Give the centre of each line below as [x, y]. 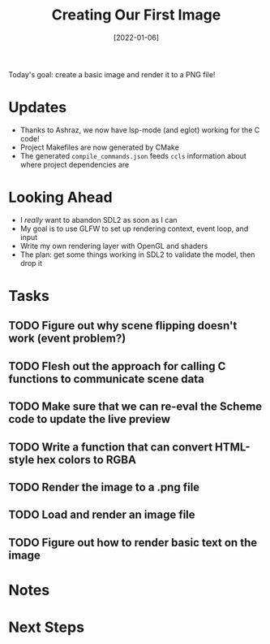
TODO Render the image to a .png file [104, 487]
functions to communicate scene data [106, 379]
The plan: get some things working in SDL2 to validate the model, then [137, 255]
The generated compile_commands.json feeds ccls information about [133, 155]
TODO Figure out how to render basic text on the [133, 542]
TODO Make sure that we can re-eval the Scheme [135, 407]
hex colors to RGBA [86, 460]
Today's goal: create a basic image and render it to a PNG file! [112, 74]
